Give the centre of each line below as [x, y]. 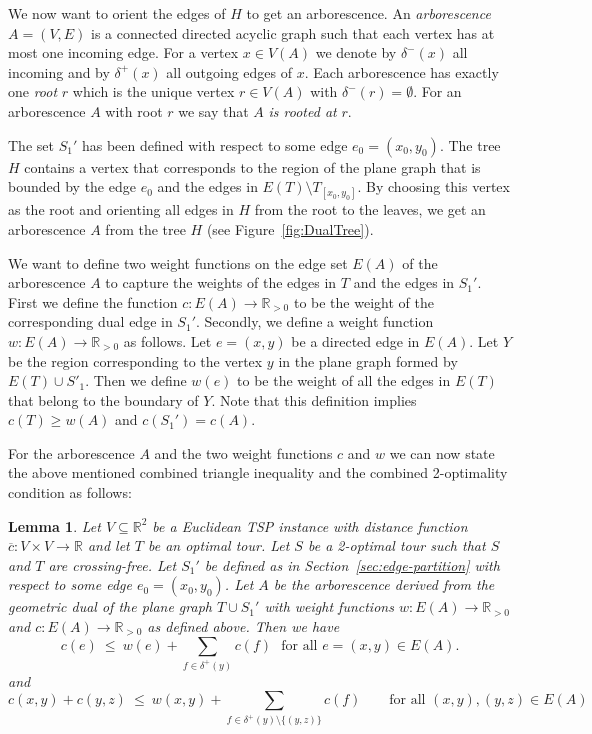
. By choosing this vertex [433, 186]
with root [134, 110]
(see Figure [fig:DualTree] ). [290, 228]
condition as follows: [70, 492]
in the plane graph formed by [368, 360]
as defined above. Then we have [243, 626]
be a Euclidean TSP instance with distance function [310, 525]
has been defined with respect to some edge [214, 144]
